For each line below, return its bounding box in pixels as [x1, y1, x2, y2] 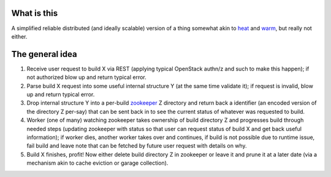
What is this [11, 8, 58, 18]
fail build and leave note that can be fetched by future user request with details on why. [26, 142, 248, 149]
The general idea [11, 49, 77, 59]
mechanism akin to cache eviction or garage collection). [26, 159, 169, 167]
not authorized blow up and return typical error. [26, 73, 146, 81]
